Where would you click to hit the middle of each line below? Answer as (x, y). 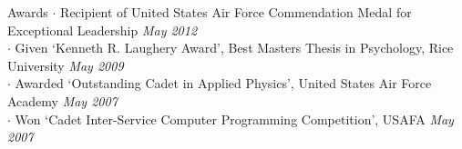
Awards (28, 12)
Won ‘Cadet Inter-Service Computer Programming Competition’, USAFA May (234, 119)
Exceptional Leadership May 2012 (103, 30)
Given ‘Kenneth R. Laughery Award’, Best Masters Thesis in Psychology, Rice (234, 48)
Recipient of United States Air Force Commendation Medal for (236, 12)
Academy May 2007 (62, 100)
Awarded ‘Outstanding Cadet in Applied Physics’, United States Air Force (223, 83)
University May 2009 (66, 65)
